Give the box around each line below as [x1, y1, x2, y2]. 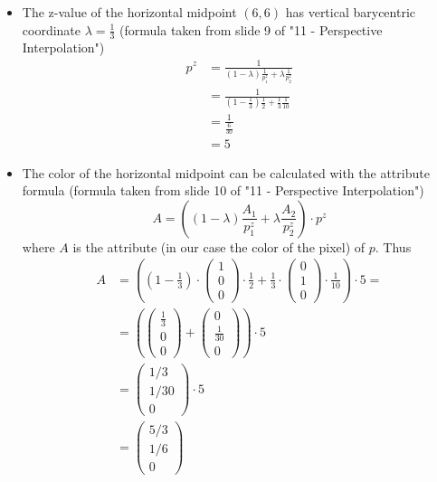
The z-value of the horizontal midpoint [22, 3, 237, 21]
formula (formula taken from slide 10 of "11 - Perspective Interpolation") [22, 181, 424, 200]
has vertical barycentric [285, 3, 416, 21]
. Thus [375, 237, 412, 256]
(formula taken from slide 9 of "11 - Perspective [119, 20, 383, 39]
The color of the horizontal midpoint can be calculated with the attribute [22, 163, 430, 182]
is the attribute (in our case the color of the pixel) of [72, 237, 366, 256]
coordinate [22, 20, 81, 39]
